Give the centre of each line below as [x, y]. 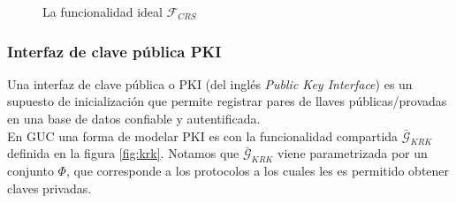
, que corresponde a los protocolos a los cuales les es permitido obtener [258, 171]
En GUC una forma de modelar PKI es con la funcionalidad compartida [203, 135]
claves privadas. [49, 188]
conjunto [30, 171]
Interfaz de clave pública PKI [114, 51]
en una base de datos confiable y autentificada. [134, 118]
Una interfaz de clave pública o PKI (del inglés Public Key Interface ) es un [210, 83]
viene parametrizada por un [353, 153]
